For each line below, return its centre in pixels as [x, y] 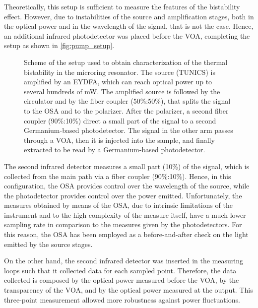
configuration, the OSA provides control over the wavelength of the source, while [127, 186]
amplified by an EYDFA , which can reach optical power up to [118, 82]
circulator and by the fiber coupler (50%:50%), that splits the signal [127, 101]
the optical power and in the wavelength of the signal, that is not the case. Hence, [129, 26]
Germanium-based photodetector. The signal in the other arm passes [129, 130]
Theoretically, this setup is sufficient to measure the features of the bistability [122, 6]
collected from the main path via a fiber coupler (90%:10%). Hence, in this [118, 176]
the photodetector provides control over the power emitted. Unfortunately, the [123, 195]
